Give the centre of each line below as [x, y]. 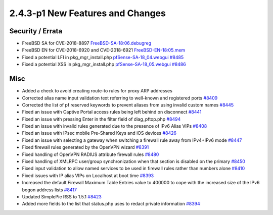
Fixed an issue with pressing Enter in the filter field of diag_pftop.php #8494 [101, 119]
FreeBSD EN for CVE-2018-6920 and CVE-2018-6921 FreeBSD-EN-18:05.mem [104, 50]
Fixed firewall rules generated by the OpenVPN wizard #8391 [85, 147]
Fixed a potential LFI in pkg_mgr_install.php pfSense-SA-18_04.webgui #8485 [103, 57]
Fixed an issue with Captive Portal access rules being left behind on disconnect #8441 [112, 112]
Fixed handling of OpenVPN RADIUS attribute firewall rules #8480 [90, 154]
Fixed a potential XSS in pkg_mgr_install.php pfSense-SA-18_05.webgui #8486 [104, 64]
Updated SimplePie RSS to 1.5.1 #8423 [62, 197]
